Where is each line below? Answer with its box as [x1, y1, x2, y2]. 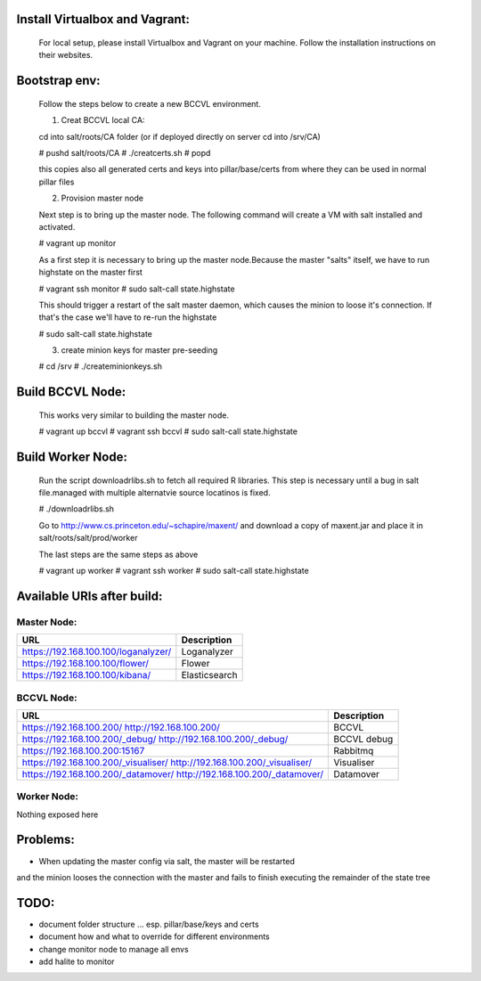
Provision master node [61, 192, 144, 204]
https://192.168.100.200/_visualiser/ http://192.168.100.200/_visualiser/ [21, 756, 312, 768]
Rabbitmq [333, 744, 374, 756]
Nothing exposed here [16, 809, 99, 820]
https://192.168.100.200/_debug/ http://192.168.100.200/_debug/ [21, 732, 289, 745]
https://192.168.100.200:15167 [21, 744, 145, 756]
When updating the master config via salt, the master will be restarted [38, 855, 296, 866]
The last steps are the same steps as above [38, 549, 199, 560]
